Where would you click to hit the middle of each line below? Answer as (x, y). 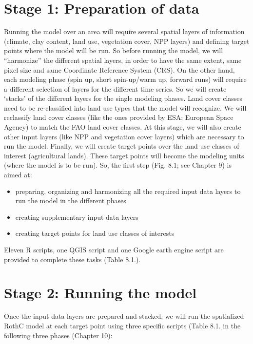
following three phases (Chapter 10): (58, 335)
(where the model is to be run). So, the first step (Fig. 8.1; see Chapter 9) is (118, 165)
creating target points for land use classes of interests (95, 233)
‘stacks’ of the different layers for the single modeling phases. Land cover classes (123, 98)
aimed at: (18, 175)
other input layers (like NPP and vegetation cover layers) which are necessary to (124, 136)
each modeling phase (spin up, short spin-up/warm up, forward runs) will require (125, 79)
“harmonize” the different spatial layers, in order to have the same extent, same (123, 60)
